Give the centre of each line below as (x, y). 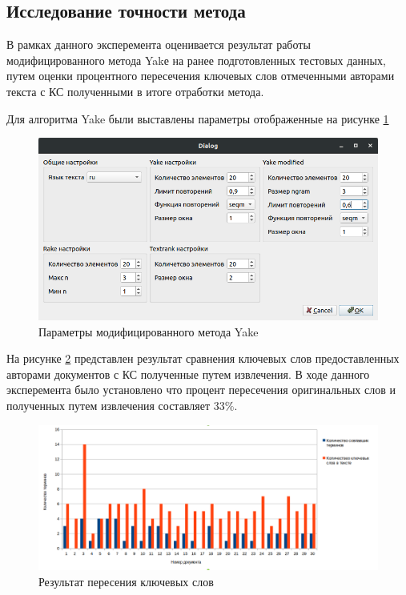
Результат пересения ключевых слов (126, 581)
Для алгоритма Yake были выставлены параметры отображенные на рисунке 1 (198, 118)
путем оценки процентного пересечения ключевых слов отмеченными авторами (201, 76)
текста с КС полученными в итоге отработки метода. (135, 91)
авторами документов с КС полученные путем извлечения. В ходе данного (188, 374)
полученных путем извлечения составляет (109, 406)
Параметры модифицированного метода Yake (149, 331)
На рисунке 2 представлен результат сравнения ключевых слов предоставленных (203, 358)
